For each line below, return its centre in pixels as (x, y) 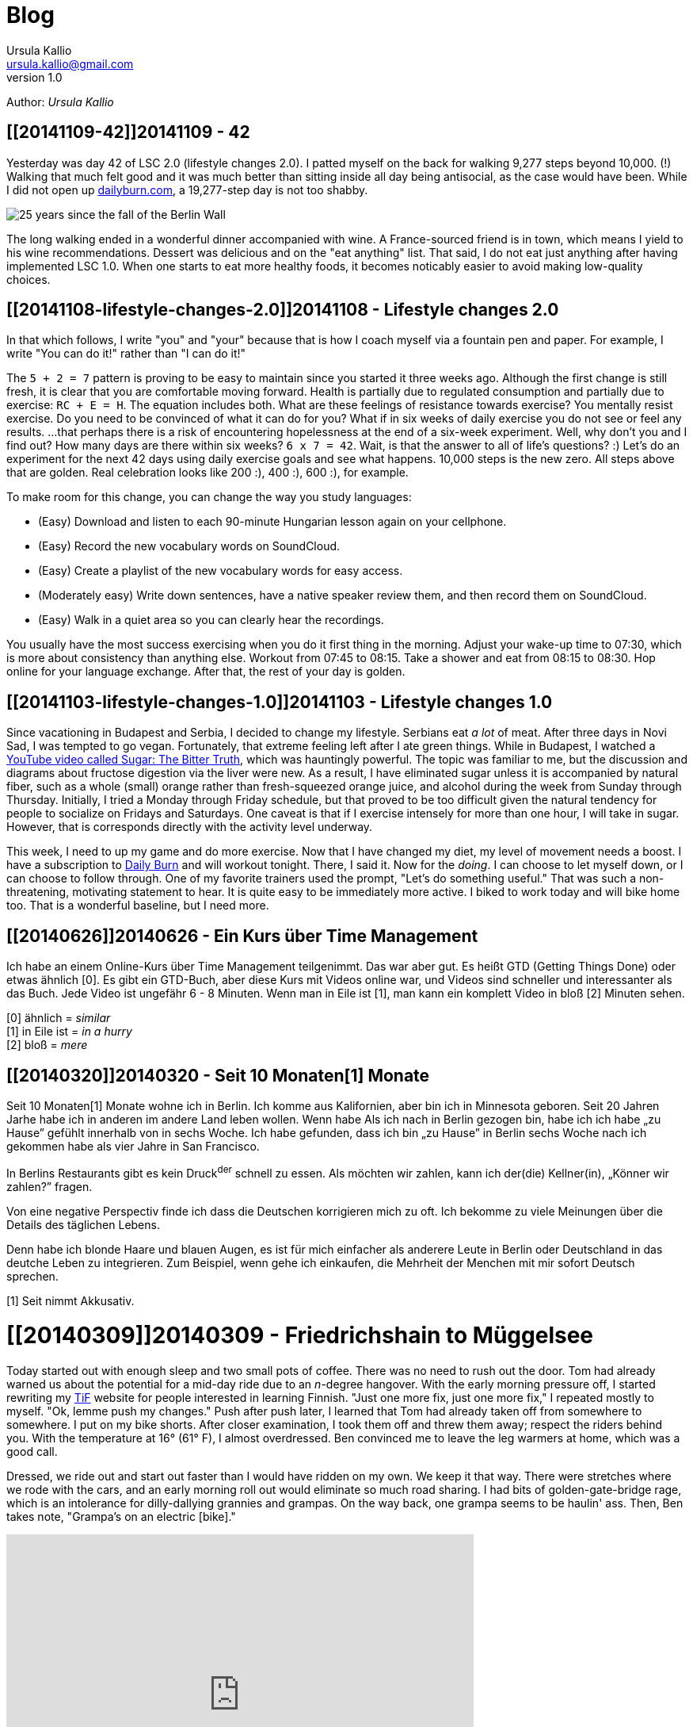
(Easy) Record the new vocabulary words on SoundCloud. (189, 546)
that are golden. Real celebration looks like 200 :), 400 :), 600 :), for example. (208, 473)
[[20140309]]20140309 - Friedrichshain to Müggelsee (300, 1336)
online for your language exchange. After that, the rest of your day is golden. (206, 672)
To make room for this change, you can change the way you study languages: (209, 497)
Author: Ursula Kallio (60, 101)
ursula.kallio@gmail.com (70, 63)
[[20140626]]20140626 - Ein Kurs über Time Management (242, 936)
